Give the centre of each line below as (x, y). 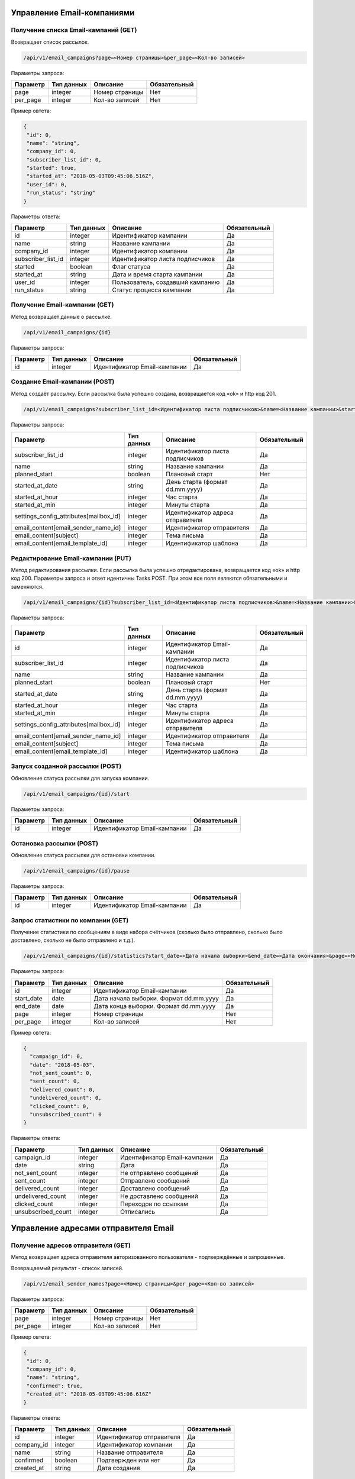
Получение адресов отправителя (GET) (71, 1245)
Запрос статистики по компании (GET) (70, 920)
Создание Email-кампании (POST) (63, 382)
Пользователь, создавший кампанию (166, 282)
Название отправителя (130, 1452)
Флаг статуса (131, 267)
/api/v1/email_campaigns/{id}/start (77, 794)
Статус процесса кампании (152, 290)
